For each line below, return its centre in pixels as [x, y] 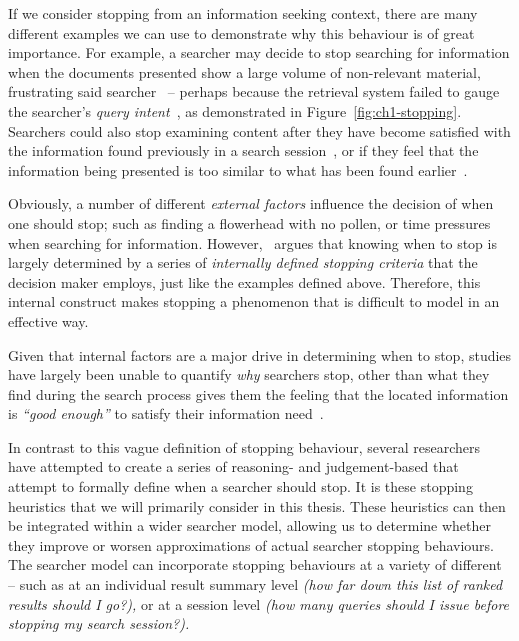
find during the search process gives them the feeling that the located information [258, 393]
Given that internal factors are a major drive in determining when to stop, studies [260, 354]
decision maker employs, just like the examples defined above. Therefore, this [244, 281]
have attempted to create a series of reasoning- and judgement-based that [233, 466]
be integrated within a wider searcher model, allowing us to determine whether [249, 525]
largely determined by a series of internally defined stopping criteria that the [243, 262]
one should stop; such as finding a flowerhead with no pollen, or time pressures [249, 222]
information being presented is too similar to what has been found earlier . [238, 169]
